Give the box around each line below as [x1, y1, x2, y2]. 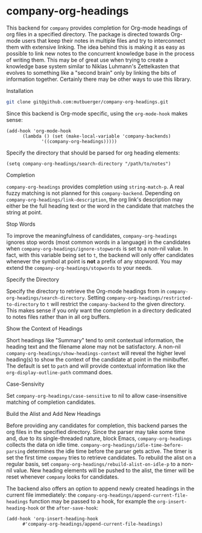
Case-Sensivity [6, 380, 45, 388]
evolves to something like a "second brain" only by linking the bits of [6, 69, 177, 76]
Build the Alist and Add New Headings [6, 410, 101, 417]
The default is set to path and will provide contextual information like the [6, 362, 186, 369]
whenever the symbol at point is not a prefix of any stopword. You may [6, 258, 182, 265]
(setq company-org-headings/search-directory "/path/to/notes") [6, 161, 171, 167]
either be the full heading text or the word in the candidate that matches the [6, 202, 194, 209]
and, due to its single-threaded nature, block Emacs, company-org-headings [6, 435, 192, 442]
